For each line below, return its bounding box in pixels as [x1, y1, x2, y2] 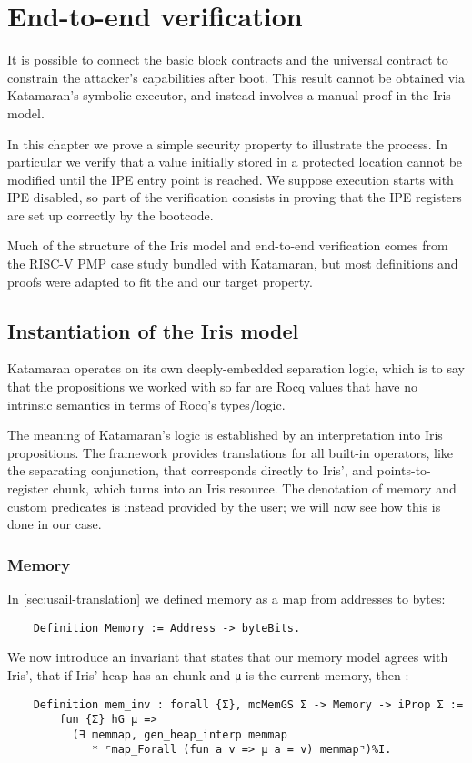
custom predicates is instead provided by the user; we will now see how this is [7, 496, 441, 515]
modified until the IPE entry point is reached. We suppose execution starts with [7, 169, 454, 188]
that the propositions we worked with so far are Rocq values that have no [7, 377, 417, 396]
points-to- [377, 461, 431, 480]
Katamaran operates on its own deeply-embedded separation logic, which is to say [7, 359, 465, 378]
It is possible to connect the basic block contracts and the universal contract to [7, 50, 448, 69]
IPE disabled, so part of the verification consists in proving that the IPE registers [7, 188, 462, 207]
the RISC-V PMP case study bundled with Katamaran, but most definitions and [7, 254, 458, 273]
